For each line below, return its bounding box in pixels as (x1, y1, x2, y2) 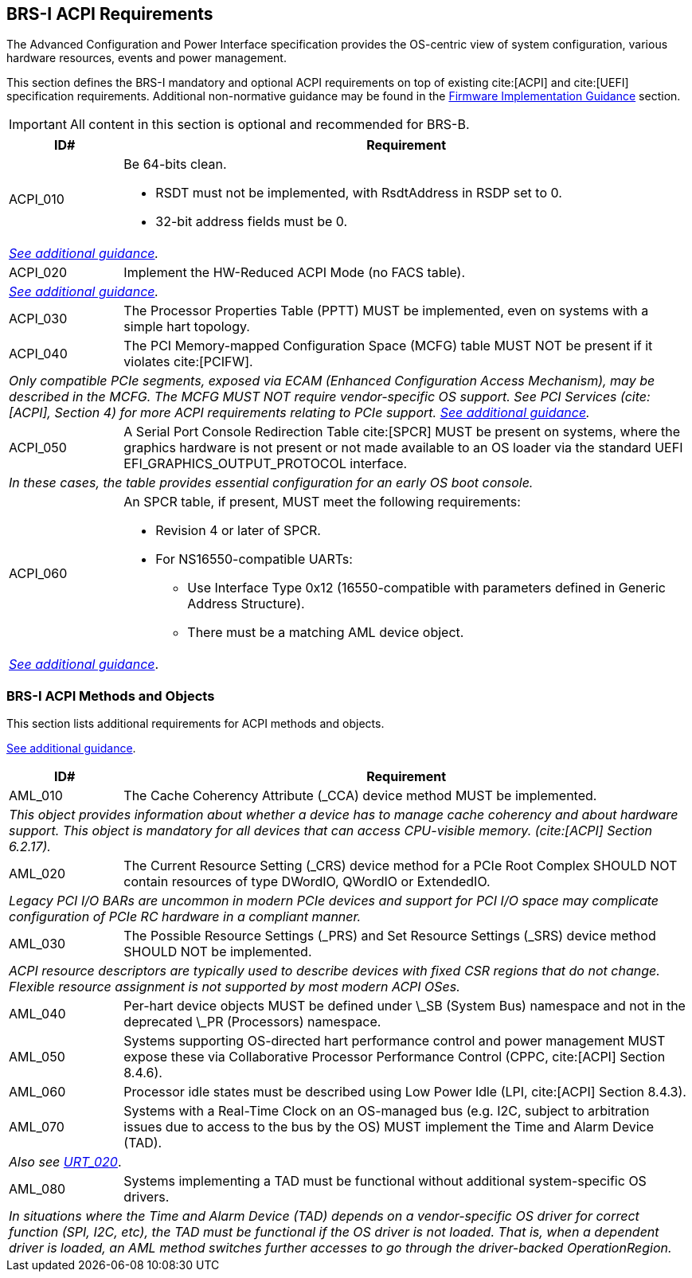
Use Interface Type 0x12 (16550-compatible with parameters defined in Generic (187, 580, 666, 596)
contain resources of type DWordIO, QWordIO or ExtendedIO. (123, 873, 491, 890)
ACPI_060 (9, 565, 68, 582)
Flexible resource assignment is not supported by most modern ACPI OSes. (9, 979, 460, 995)
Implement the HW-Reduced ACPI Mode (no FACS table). (123, 264, 466, 281)
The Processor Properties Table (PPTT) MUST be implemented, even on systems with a (123, 303, 649, 319)
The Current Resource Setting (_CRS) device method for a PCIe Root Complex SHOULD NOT (123, 858, 678, 874)
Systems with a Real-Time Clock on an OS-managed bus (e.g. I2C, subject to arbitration (123, 1103, 650, 1120)
